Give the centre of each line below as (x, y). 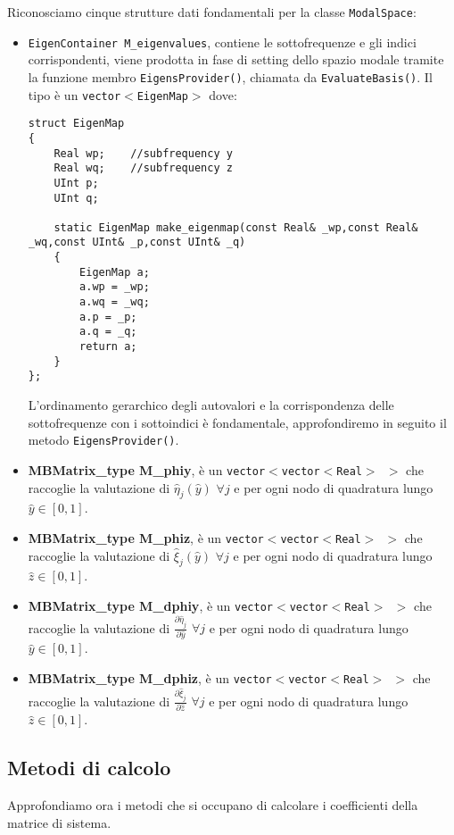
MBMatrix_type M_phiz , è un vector (146, 537)
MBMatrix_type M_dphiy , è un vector (150, 605)
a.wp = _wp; (115, 287)
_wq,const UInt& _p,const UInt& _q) (137, 242)
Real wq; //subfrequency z (143, 168)
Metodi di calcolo (89, 768)
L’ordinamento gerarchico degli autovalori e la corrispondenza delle (211, 405)
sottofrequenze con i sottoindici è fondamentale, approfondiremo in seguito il (237, 422)
